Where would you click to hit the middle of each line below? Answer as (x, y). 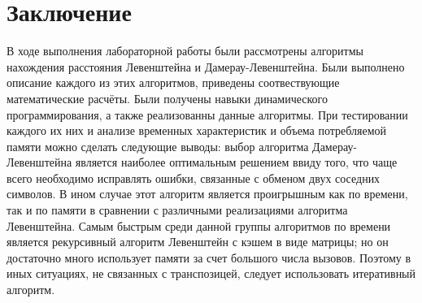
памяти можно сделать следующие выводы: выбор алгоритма (158, 146)
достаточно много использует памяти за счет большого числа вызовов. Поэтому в (209, 257)
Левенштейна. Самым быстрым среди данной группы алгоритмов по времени (199, 225)
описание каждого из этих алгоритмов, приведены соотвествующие (173, 82)
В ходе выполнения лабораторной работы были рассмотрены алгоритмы (185, 51)
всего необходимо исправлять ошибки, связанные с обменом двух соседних (194, 177)
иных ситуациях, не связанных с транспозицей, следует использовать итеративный (211, 273)
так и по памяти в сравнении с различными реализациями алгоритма (177, 210)
